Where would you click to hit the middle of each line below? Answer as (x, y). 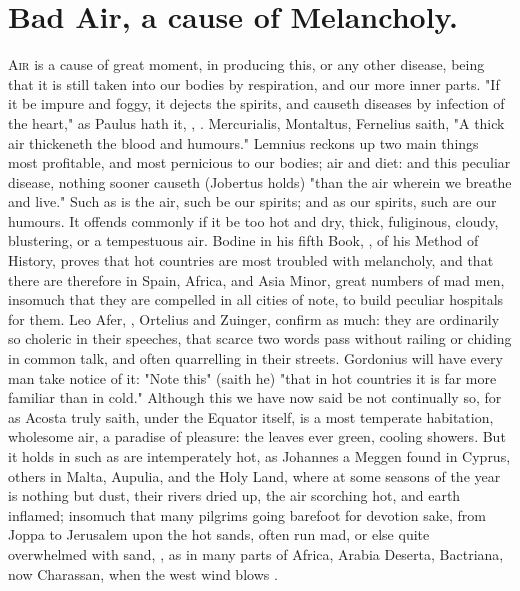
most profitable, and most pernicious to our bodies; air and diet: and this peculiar (259, 162)
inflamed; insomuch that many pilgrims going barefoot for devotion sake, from (247, 514)
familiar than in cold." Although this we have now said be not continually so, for (255, 397)
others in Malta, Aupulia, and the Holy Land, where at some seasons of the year (254, 475)
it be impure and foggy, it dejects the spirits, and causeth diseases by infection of (256, 103)
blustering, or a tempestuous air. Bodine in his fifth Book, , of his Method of (243, 240)
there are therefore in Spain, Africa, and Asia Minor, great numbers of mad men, (256, 279)
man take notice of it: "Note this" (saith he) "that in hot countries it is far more (252, 377)
